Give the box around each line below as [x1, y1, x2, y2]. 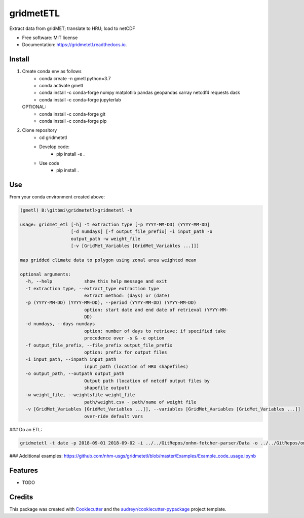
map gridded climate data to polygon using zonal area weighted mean [20, 257, 197, 263]
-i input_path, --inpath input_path [25, 357, 117, 362]
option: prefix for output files [84, 350, 167, 355]
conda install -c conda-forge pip [39, 118, 107, 124]
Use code [39, 160, 60, 166]
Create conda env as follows [22, 68, 82, 75]
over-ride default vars [84, 413, 143, 419]
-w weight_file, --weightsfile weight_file [25, 392, 135, 398]
